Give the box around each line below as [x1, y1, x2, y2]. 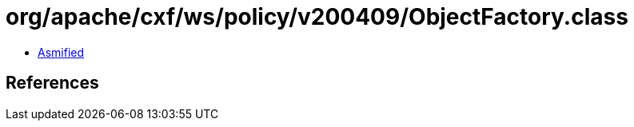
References [6, 73, 99, 93]
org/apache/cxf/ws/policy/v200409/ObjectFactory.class [6, 3, 628, 30]
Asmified [38, 45, 85, 59]
